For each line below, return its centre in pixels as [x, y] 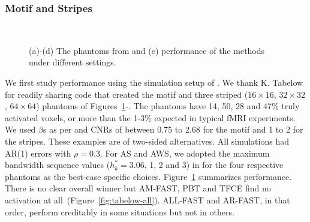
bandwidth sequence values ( [58, 165]
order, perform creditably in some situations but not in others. [120, 211]
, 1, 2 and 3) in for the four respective [214, 165]
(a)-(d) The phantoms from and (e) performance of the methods [147, 50]
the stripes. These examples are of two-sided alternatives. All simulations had [147, 141]
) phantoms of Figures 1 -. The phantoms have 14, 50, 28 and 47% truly [168, 106]
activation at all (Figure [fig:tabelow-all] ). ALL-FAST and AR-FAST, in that [148, 199]
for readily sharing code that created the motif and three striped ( [127, 94]
